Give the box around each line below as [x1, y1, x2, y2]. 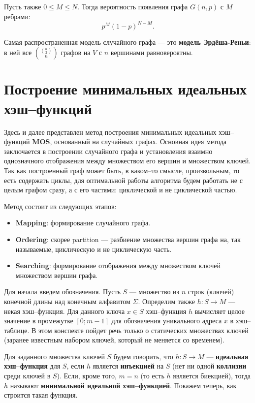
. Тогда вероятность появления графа [77, 1, 188, 11]
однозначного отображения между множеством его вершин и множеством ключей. [4, 155, 251, 166]
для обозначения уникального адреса [111, 315, 222, 326]
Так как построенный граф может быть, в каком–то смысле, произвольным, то [4, 165, 239, 175]
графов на [61, 47, 91, 58]
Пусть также [4, 1, 41, 11]
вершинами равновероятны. [110, 47, 193, 58]
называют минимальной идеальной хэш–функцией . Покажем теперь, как [10, 380, 237, 390]
